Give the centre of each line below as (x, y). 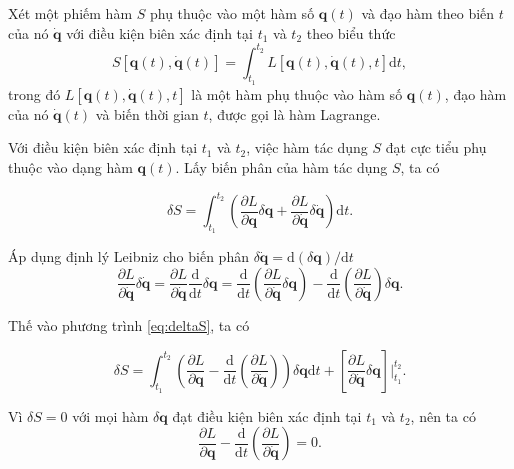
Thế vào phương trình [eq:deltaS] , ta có (129, 324)
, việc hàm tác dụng (307, 147)
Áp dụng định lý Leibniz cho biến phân (128, 256)
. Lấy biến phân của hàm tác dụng (281, 167)
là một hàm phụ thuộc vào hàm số (297, 93)
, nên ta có (443, 415)
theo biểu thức (351, 32)
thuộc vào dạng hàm (70, 167)
